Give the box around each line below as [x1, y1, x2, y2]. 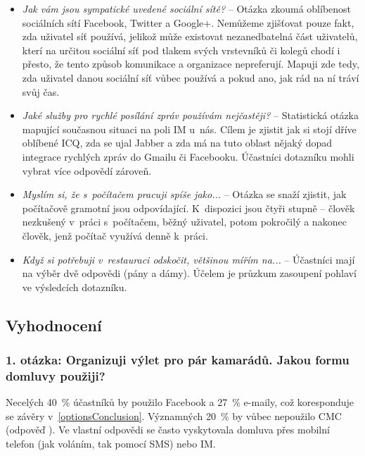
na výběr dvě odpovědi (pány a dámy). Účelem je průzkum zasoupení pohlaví [22, 266, 357, 281]
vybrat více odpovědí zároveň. [22, 163, 152, 178]
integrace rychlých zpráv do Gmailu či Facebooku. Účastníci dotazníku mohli [22, 149, 354, 164]
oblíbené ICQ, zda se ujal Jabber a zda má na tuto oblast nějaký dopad [22, 135, 333, 150]
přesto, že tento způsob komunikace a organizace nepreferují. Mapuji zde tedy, [22, 56, 359, 71]
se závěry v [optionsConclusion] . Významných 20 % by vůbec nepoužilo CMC [6, 408, 342, 423]
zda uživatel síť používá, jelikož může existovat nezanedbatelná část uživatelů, [22, 29, 358, 44]
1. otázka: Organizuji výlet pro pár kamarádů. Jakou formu [6, 350, 350, 368]
